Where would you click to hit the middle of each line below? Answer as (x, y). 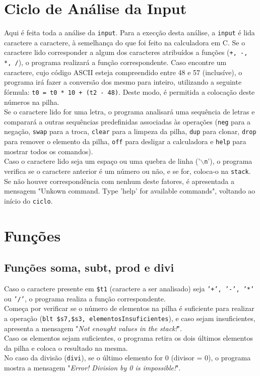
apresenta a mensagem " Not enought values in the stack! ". (93, 328)
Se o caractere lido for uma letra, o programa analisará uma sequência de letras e (129, 112)
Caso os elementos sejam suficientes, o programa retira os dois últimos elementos (128, 338)
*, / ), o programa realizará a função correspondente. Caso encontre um (115, 62)
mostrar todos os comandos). (49, 151)
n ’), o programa (228, 161)
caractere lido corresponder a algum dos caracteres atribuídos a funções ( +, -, (126, 52)
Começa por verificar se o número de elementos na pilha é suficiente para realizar (129, 308)
